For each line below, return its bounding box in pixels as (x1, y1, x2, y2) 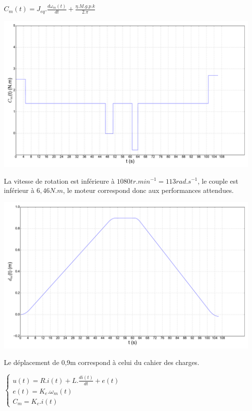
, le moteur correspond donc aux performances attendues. (63, 185, 234, 195)
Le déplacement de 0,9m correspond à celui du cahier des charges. (4, 357, 200, 367)
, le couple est (197, 175, 238, 186)
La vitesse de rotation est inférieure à (4, 175, 115, 186)
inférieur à (4, 185, 34, 195)
